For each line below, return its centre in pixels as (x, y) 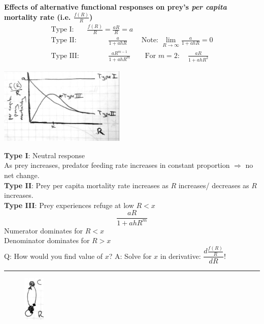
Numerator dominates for (43, 230)
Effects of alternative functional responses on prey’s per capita (115, 7)
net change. (22, 175)
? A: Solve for (130, 256)
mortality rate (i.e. (38, 17)
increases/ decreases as (214, 185)
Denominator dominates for (47, 240)
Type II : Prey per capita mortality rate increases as (86, 185)
